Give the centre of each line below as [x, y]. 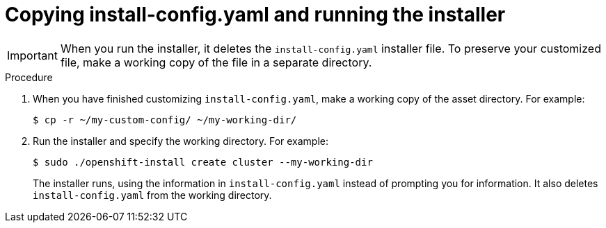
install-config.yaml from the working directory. [152, 195]
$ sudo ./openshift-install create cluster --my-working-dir [203, 162]
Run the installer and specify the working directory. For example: [181, 141]
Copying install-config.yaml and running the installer [255, 15]
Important [32, 55]
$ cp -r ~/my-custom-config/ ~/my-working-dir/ [165, 120]
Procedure [29, 77]
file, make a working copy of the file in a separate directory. [216, 62]
